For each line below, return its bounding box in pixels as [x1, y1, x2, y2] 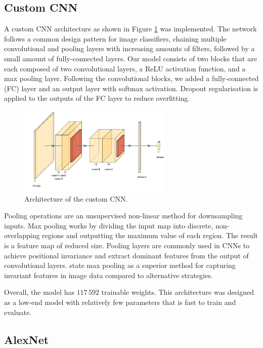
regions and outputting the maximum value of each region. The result [42, 230, 258, 241]
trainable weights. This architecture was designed [101, 287, 254, 297]
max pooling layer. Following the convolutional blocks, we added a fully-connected [4, 73, 259, 84]
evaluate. [4, 306, 32, 317]
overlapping [4, 230, 40, 241]
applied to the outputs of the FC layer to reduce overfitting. [4, 93, 190, 103]
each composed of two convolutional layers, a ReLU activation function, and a [4, 63, 246, 73]
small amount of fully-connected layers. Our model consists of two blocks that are [4, 53, 257, 63]
